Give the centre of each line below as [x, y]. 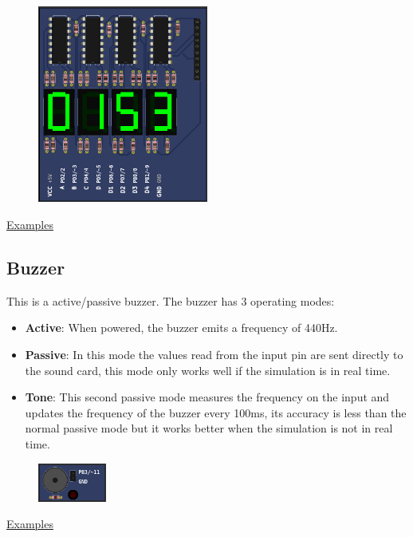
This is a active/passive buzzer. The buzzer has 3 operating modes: [171, 300]
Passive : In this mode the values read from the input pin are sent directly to [214, 354]
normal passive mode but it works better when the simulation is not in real [209, 428]
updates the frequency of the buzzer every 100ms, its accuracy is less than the [216, 412]
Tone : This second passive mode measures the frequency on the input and [207, 397]
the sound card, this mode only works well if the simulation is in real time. [208, 370]
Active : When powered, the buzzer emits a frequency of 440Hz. [181, 328]
